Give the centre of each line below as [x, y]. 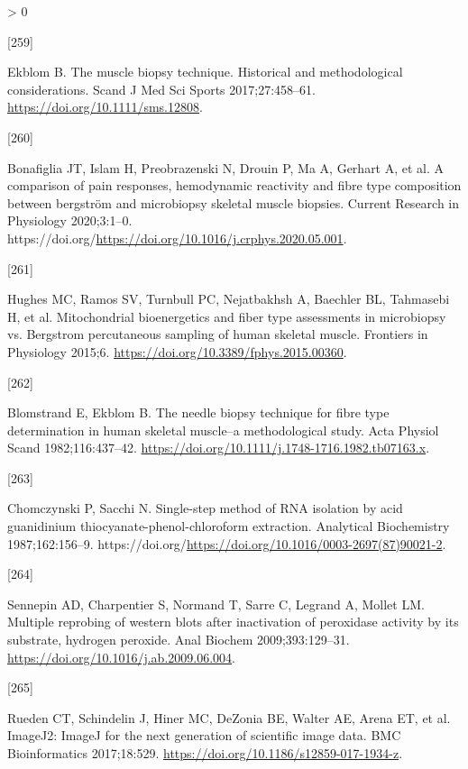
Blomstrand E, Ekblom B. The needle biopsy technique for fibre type [198, 412]
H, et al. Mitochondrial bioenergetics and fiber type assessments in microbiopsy [227, 316]
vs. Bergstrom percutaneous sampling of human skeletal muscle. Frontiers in [218, 334]
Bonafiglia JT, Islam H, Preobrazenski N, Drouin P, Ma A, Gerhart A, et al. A [226, 167]
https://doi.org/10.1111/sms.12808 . [105, 107]
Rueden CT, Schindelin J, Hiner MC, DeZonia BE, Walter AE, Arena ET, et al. [229, 717]
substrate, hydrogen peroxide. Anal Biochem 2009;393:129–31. [179, 640]
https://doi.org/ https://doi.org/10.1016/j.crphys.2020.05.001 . [177, 238]
